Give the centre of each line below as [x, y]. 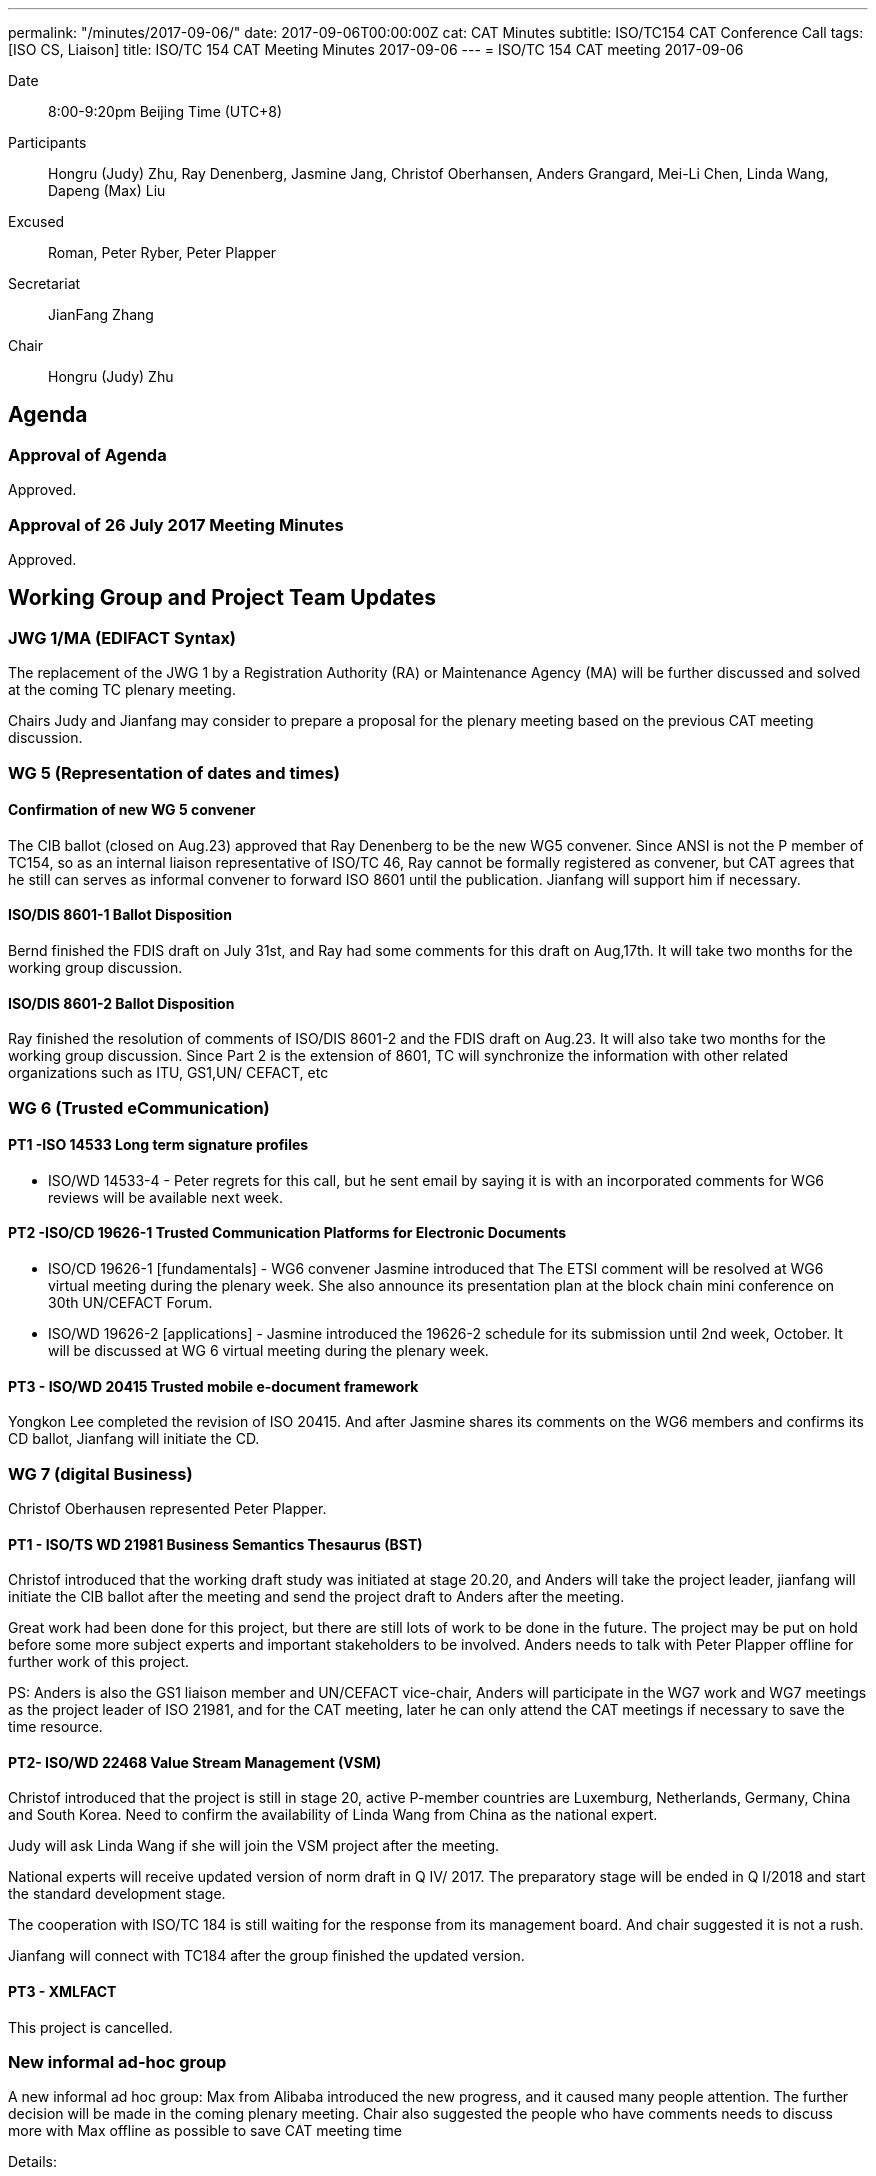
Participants [47, 142]
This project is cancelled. [90, 2027]
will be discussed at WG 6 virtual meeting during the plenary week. [268, 1351]
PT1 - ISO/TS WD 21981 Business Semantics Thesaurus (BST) [215, 1544]
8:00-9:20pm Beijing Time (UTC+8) [165, 111]
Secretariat [44, 283]
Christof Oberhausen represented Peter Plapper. [167, 1508]
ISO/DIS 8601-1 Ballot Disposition [120, 915]
